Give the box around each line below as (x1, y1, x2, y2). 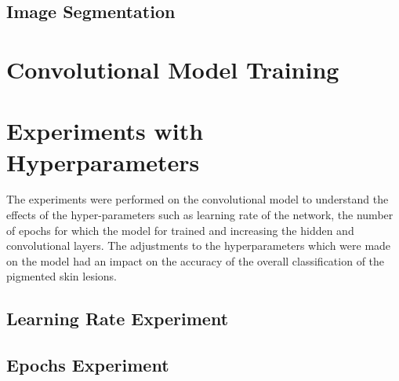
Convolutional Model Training (6, 53, 339, 85)
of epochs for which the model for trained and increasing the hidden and (6, 222, 354, 238)
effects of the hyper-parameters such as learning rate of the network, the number (6, 207, 394, 223)
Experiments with (6, 115, 204, 147)
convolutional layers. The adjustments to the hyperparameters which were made (6, 237, 391, 254)
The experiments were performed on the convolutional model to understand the (6, 191, 389, 207)
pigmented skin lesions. (6, 268, 118, 284)
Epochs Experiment (6, 353, 169, 377)
